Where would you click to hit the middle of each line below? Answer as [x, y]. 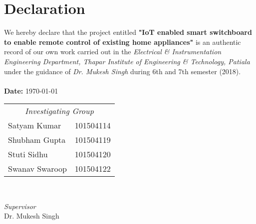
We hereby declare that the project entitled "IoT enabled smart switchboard [128, 32]
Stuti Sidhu [28, 154]
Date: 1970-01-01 [31, 90]
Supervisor [20, 206]
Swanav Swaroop [37, 169]
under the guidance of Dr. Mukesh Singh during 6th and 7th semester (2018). [123, 71]
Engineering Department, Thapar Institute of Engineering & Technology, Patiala [127, 61]
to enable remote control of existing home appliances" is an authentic [123, 42]
